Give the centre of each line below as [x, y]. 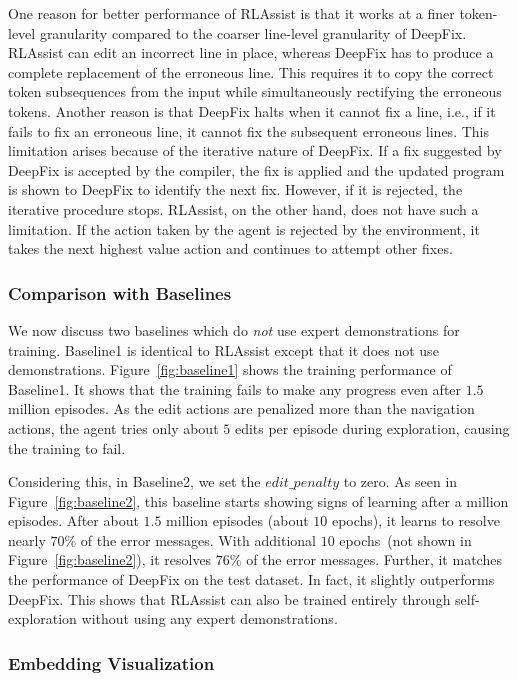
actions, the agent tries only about [113, 427]
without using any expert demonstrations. [209, 618]
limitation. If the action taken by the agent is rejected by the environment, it [244, 228]
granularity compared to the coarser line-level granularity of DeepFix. [253, 32]
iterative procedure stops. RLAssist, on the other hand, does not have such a [243, 208]
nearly [27, 539]
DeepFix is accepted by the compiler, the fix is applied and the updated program [256, 169]
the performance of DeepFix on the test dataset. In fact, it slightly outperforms [251, 579]
